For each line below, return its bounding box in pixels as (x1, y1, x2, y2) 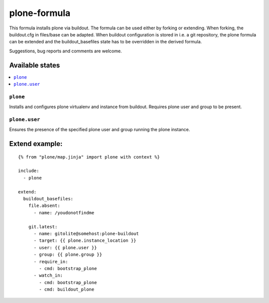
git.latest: (28, 224, 58, 229)
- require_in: (33, 259, 68, 264)
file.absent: (28, 203, 60, 209)
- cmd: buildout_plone (39, 287, 95, 293)
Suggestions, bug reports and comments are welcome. (9, 48, 122, 54)
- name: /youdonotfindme (33, 210, 95, 215)
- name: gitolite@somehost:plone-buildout (33, 231, 139, 236)
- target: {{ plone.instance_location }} (33, 238, 136, 244)
